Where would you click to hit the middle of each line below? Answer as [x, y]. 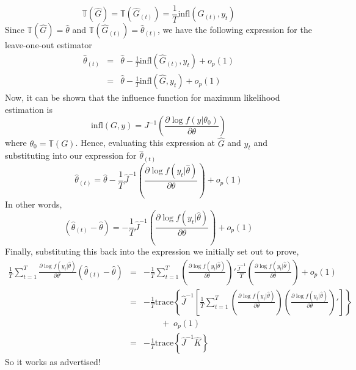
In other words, [34, 204]
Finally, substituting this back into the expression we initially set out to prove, [152, 251]
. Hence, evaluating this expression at [145, 143]
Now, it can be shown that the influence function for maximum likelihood [143, 97]
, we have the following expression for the [234, 30]
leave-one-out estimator [49, 45]
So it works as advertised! [53, 362]
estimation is [29, 109]
